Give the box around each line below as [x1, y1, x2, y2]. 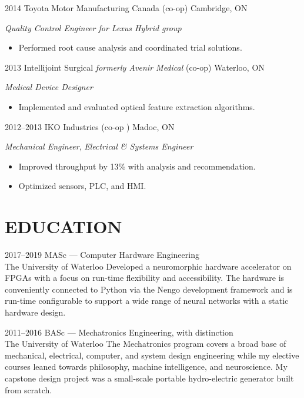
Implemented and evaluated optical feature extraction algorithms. [18, 100, 255, 112]
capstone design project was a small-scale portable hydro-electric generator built [5, 372, 294, 384]
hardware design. [5, 306, 66, 319]
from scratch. [5, 383, 52, 396]
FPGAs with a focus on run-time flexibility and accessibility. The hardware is [5, 271, 285, 284]
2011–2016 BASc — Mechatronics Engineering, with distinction [5, 326, 233, 338]
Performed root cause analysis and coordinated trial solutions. [18, 41, 242, 54]
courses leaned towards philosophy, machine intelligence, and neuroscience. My [5, 360, 288, 373]
